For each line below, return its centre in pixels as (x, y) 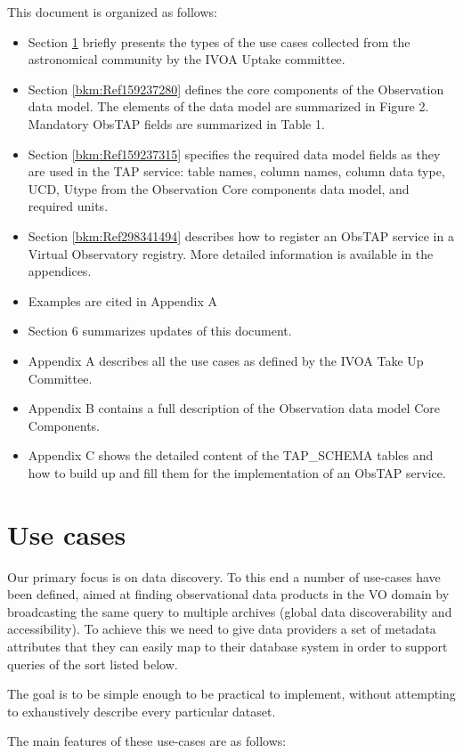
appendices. (60, 271)
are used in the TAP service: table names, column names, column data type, (236, 171)
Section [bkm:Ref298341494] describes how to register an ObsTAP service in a (241, 235)
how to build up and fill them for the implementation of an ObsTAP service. (237, 472)
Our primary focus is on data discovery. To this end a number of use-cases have (224, 576)
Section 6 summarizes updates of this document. (160, 331)
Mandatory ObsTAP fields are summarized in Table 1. (176, 123)
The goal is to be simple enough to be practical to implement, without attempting (231, 694)
